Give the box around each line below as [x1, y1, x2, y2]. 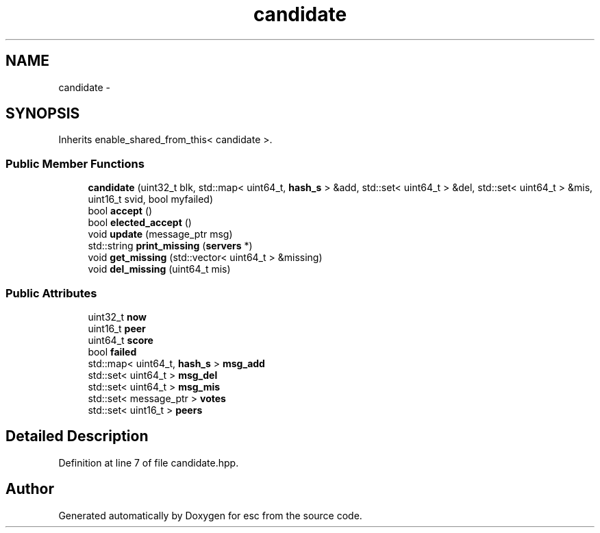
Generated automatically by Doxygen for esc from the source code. [58, 509, 362, 521]
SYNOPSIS [5, 105, 80, 123]
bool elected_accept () [88, 216, 192, 229]
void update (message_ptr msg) [88, 228, 233, 240]
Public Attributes [5, 286, 97, 300]
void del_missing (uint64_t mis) [88, 263, 231, 275]
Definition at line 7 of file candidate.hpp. [58, 456, 239, 469]
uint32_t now [88, 310, 147, 323]
